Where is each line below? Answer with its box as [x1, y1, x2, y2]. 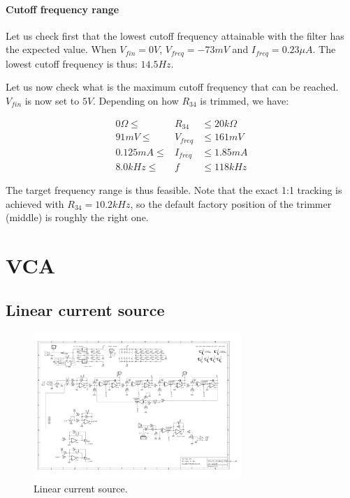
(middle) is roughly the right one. [6, 210, 149, 225]
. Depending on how [93, 93, 179, 108]
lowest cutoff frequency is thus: [6, 56, 138, 70]
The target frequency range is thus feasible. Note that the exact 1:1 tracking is [6, 183, 342, 197]
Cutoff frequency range [6, 1, 119, 16]
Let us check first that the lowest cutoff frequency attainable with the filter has [6, 28, 344, 43]
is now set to [24, 93, 80, 108]
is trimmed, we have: [200, 93, 289, 108]
